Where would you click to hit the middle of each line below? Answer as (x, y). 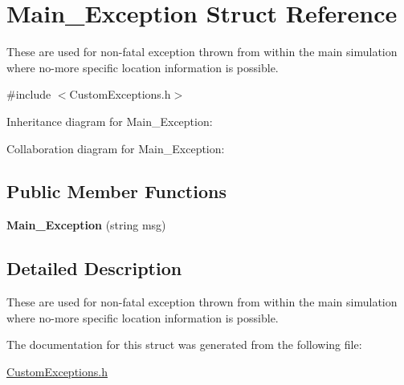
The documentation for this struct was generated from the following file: (184, 344)
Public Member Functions (116, 191)
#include (29, 94)
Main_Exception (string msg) (86, 225)
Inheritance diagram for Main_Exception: (110, 121)
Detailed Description (94, 268)
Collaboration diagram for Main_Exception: (116, 148)
